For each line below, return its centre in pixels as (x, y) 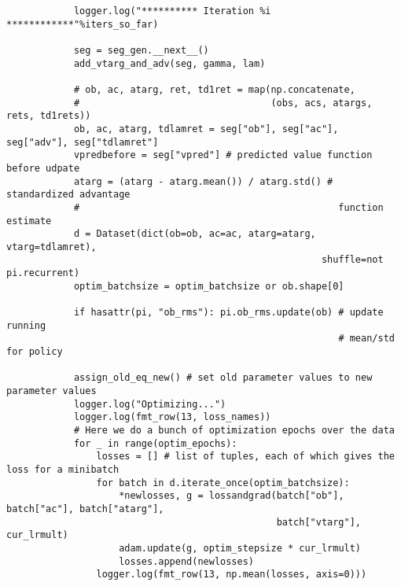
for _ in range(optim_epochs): (155, 443)
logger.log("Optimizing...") (150, 404)
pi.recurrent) (43, 273)
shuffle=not (352, 260)
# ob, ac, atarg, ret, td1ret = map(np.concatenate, (214, 89)
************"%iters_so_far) (83, 24)
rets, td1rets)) (49, 116)
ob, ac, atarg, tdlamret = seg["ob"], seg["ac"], (206, 129)
